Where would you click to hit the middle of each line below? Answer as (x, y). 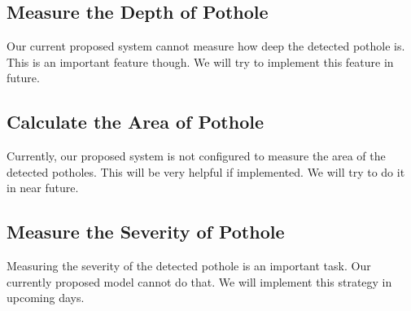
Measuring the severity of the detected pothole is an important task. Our (189, 266)
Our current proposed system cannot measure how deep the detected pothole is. (206, 46)
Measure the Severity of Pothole (146, 232)
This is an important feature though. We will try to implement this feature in (200, 61)
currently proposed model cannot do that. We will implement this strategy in (199, 281)
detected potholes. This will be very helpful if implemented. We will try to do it (206, 171)
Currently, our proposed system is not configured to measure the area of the (196, 156)
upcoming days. (46, 298)
